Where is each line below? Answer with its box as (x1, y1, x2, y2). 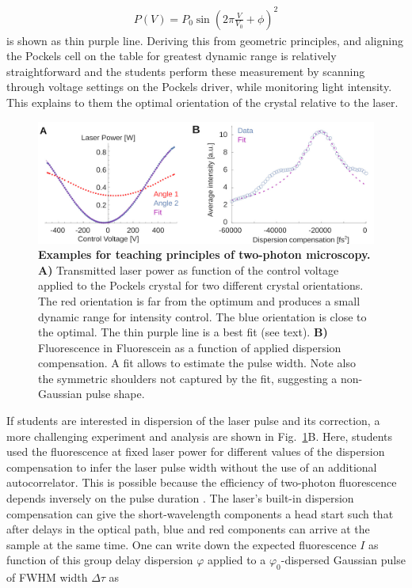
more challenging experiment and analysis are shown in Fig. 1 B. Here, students (6, 427, 393, 444)
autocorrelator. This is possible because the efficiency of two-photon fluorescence (6, 474, 397, 491)
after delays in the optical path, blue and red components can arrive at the (6, 521, 370, 537)
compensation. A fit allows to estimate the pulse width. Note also (38, 355, 356, 371)
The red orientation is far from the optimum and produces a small (38, 292, 360, 309)
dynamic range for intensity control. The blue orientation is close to (38, 308, 367, 324)
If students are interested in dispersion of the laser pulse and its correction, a (6, 412, 380, 429)
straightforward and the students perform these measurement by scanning (6, 63, 365, 79)
